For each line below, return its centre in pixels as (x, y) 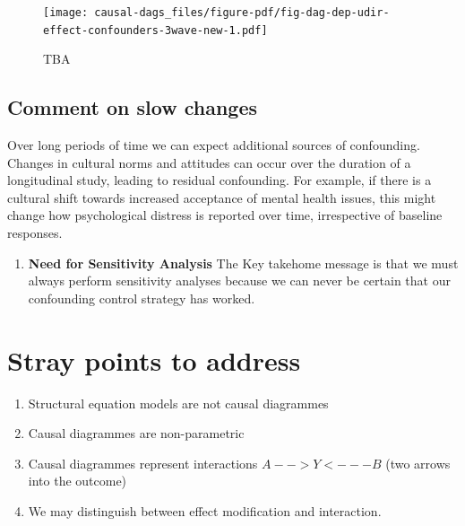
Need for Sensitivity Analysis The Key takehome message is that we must (243, 263)
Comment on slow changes (132, 107)
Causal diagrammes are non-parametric (136, 433)
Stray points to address (154, 359)
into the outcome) (77, 481)
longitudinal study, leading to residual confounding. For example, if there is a (220, 180)
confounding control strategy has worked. (142, 298)
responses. (35, 233)
